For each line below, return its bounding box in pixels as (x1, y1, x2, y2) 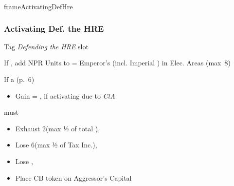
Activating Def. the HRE (4, 22, 104, 34)
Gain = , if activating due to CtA (15, 90, 115, 101)
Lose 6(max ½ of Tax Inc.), (15, 140, 97, 150)
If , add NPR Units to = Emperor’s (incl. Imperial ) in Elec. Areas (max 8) (4, 58, 231, 68)
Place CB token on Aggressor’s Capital (15, 172, 132, 183)
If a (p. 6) (4, 74, 35, 84)
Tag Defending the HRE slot (4, 41, 89, 51)
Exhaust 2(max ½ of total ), (15, 123, 100, 133)
